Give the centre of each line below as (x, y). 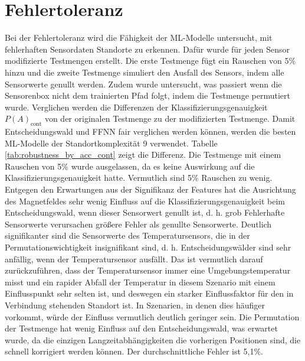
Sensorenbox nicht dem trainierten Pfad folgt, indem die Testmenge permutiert (147, 95)
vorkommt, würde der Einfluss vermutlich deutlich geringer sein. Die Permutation (152, 316)
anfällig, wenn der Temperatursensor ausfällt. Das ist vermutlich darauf (134, 258)
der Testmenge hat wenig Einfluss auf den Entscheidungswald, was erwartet (141, 328)
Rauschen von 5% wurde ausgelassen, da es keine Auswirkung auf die (130, 166)
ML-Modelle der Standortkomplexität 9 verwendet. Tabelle (111, 143)
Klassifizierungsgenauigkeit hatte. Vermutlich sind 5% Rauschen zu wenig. (139, 178)
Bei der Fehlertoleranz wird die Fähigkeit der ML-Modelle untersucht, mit (139, 38)
